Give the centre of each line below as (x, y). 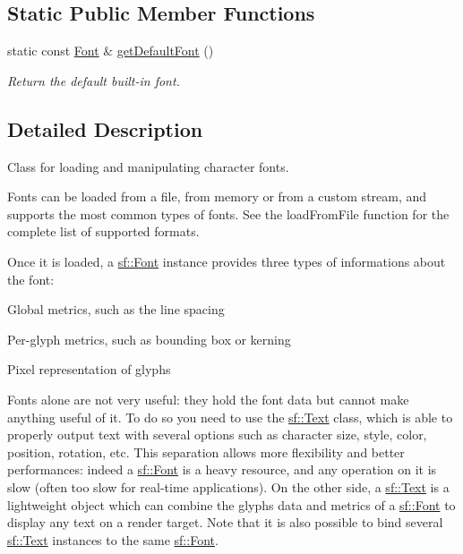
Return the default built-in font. (94, 80)
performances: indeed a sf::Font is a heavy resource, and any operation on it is (222, 469)
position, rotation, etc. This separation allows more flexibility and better (206, 452)
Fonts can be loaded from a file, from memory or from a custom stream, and (217, 196)
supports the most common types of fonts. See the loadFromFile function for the (228, 213)
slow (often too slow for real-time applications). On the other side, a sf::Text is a (228, 486)
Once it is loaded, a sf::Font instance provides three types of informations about (227, 261)
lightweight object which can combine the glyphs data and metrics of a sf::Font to (231, 504)
